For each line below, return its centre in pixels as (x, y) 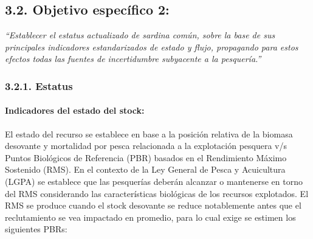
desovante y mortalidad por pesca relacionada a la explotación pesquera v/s (146, 146)
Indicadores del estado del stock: (75, 110)
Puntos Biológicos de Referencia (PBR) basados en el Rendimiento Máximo (146, 157)
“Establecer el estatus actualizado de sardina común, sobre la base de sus (140, 35)
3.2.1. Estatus (39, 85)
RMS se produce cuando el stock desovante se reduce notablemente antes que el (153, 205)
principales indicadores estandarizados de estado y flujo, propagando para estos (152, 47)
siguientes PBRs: (36, 229)
